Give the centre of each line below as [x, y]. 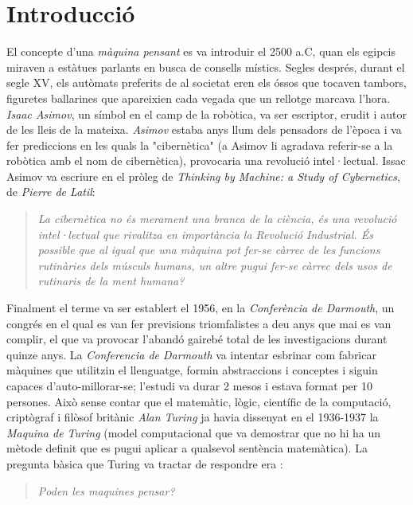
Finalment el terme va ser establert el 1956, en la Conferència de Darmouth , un [201, 308]
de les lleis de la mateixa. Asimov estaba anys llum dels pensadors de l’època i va [204, 129]
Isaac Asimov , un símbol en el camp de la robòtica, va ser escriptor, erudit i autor [206, 114]
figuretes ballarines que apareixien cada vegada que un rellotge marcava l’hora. [199, 98]
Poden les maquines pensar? [106, 490]
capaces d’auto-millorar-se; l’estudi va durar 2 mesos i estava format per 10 [189, 386]
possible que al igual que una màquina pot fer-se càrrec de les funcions [209, 250]
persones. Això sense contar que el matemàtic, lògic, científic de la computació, [199, 401]
